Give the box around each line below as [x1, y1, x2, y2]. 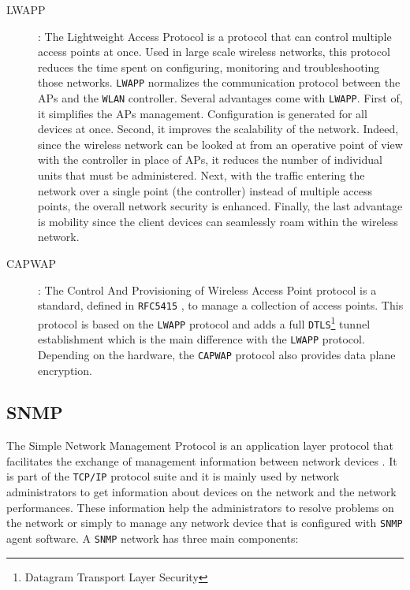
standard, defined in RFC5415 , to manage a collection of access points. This [38, 297, 404, 314]
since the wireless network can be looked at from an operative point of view [38, 135, 403, 152]
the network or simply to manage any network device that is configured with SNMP [6, 514, 403, 531]
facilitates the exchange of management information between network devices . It [6, 452, 397, 469]
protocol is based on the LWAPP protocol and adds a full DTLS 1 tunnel [38, 313, 371, 332]
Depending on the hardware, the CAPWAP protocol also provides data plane [38, 346, 396, 362]
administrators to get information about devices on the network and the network [6, 484, 397, 500]
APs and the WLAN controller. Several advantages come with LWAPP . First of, [38, 90, 403, 106]
